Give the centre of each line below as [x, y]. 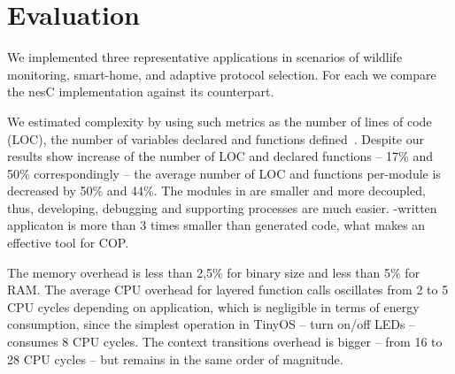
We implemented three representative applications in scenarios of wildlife [205, 57]
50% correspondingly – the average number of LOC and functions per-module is [224, 173]
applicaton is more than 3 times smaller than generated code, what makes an [216, 225]
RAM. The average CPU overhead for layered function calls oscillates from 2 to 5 [228, 290]
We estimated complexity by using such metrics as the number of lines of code [220, 121]
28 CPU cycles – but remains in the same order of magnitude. [175, 359]
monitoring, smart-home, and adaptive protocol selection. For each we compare [222, 74]
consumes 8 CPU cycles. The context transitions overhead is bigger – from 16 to [225, 342]
